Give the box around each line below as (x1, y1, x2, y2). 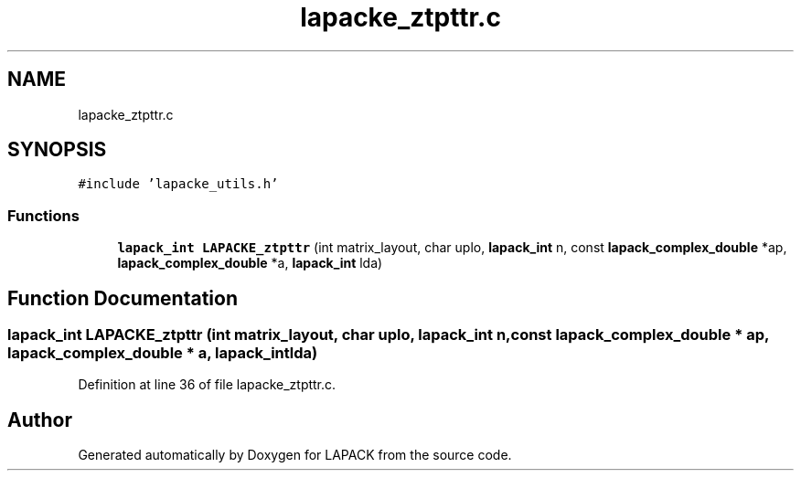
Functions (7, 206, 80, 225)
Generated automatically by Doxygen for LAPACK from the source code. (78, 447, 512, 463)
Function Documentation (7, 286, 238, 310)
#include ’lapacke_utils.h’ (78, 176, 279, 192)
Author (7, 408, 72, 431)
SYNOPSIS (7, 138, 107, 162)
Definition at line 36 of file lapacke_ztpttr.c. (78, 377, 336, 393)
